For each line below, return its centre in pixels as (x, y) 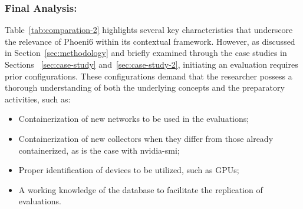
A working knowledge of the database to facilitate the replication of (141, 189)
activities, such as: (38, 99)
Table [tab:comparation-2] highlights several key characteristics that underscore (149, 30)
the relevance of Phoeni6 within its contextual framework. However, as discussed (150, 41)
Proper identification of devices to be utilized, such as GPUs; (129, 170)
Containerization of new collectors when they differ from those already (146, 138)
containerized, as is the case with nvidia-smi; (99, 150)
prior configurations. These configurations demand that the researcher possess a (149, 76)
